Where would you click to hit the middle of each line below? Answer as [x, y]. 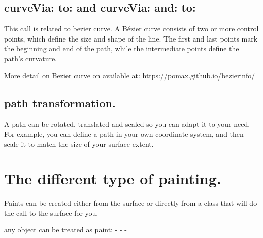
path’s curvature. [31, 58]
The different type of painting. [113, 178]
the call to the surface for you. [51, 212]
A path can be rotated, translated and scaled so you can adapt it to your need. [127, 124]
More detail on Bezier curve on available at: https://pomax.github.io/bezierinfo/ [130, 75]
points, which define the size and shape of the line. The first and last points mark [131, 38]
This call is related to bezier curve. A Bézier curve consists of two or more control [131, 29]
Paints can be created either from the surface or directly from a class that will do [131, 203]
